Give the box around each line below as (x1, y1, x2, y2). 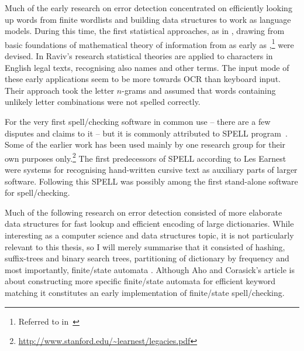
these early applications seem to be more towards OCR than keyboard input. (5, 73, 281, 85)
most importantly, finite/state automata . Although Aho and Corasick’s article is (5, 263, 295, 275)
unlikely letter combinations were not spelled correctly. (5, 96, 201, 108)
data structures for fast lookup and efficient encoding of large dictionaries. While (5, 217, 294, 230)
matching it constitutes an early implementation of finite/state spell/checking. (5, 286, 285, 298)
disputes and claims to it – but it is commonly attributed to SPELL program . (5, 127, 288, 139)
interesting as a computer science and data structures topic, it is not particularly (5, 229, 294, 241)
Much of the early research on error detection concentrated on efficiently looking (5, 2, 292, 13)
